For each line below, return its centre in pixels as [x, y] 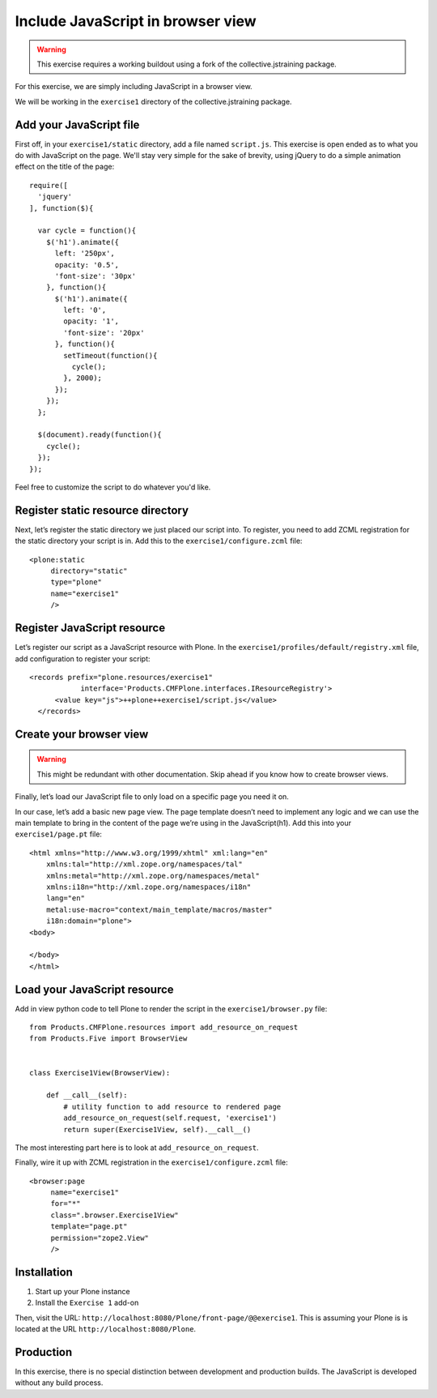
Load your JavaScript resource [94, 989]
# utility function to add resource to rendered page [172, 1107]
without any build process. [59, 1383]
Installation [44, 1272]
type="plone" [76, 582]
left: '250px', [85, 254]
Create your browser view [82, 734]
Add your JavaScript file [77, 124]
